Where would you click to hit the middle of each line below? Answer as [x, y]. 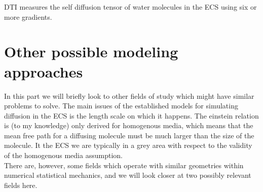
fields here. [21, 185]
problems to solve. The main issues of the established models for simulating [121, 106]
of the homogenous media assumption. [63, 155]
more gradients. [28, 16]
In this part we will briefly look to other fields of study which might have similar [129, 95]
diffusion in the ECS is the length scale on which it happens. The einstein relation [131, 115]
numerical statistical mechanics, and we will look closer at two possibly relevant [128, 175]
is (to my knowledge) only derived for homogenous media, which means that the [129, 125]
